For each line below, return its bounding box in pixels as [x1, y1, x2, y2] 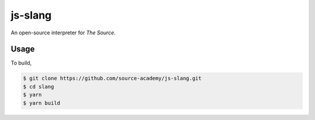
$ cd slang [23, 83, 54, 90]
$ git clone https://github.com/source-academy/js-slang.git [23, 75, 202, 82]
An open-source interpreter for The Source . [10, 29, 116, 36]
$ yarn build [23, 100, 61, 106]
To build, [10, 59, 32, 66]
